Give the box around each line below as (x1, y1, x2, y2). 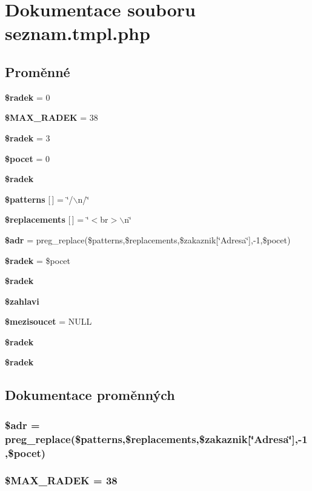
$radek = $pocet (5, 254, 71, 266)
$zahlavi (5, 294, 39, 307)
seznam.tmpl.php (5, 21, 150, 46)
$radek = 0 (5, 90, 50, 103)
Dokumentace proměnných (5, 385, 175, 404)
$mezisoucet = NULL (5, 315, 92, 328)
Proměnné (5, 62, 70, 81)
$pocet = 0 (5, 152, 50, 164)
